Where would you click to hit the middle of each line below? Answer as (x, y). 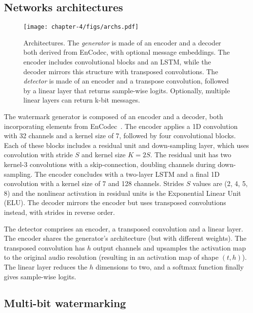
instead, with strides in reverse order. (59, 212)
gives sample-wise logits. (40, 276)
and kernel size (104, 155)
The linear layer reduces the (46, 266)
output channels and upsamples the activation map (170, 247)
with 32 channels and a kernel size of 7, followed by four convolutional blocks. (120, 136)
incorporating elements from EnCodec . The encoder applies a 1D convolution (121, 126)
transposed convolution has (44, 247)
